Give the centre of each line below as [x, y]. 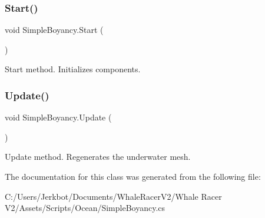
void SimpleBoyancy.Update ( [58, 117]
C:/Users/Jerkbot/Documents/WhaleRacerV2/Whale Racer [113, 196]
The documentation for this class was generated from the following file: [133, 176]
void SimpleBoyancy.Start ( [54, 30]
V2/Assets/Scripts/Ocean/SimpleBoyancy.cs [85, 208]
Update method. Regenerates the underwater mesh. [98, 157]
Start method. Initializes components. [73, 69]
